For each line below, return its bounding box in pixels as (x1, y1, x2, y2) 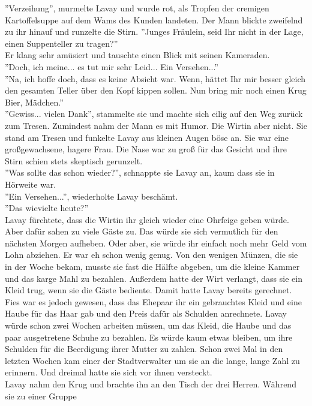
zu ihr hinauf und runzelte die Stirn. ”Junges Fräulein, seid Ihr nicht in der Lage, (5, 25, 304, 38)
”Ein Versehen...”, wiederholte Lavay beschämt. (5, 190, 178, 202)
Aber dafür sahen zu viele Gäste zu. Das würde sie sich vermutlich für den (5, 225, 278, 237)
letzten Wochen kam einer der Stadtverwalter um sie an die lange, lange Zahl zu (5, 354, 300, 366)
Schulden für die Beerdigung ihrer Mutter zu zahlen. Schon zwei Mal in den (5, 342, 283, 355)
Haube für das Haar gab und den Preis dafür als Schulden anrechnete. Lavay (5, 307, 287, 320)
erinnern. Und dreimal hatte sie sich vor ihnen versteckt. (5, 366, 212, 378)
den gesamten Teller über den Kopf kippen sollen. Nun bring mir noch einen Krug (5, 84, 307, 97)
